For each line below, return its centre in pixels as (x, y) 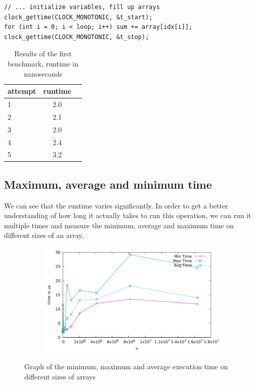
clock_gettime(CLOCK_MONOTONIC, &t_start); (78, 17)
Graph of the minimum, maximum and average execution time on (126, 366)
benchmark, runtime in (43, 63)
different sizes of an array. (44, 235)
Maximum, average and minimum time (108, 184)
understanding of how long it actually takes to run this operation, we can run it (128, 215)
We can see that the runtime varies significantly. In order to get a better (116, 205)
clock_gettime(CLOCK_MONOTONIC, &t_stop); (77, 37)
